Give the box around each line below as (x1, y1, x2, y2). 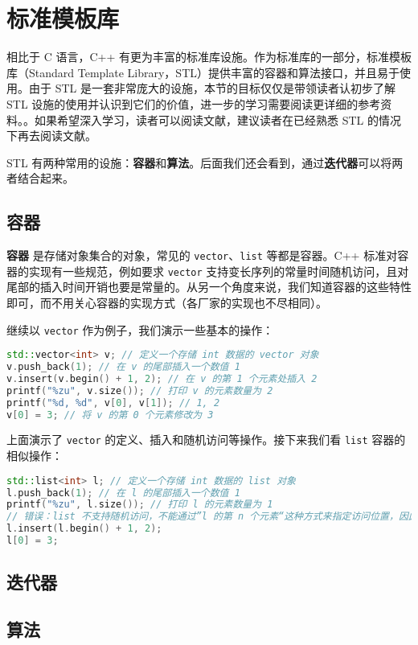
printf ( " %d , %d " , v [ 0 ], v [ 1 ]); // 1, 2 (6, 396, 220, 409)
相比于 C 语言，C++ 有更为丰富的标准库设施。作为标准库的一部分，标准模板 (6, 48, 412, 65)
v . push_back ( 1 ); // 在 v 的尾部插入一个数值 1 (6, 361, 240, 373)
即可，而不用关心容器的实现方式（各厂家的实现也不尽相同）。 (6, 294, 327, 310)
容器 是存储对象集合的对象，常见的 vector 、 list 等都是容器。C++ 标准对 (6, 247, 398, 264)
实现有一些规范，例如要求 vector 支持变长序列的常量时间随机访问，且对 (28, 262, 409, 279)
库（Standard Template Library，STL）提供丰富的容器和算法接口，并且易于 (6, 64, 400, 80)
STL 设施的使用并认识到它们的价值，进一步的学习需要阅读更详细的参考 (6, 95, 381, 112)
